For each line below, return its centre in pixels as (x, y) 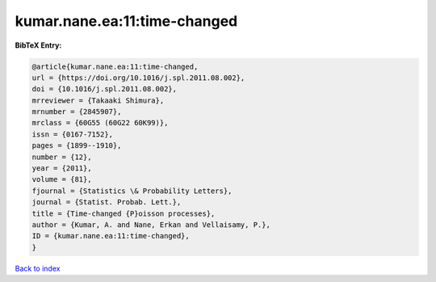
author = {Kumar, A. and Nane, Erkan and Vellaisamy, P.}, (151, 225)
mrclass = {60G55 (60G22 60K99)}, (100, 123)
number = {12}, (62, 157)
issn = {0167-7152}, (72, 134)
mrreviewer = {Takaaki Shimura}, (98, 100)
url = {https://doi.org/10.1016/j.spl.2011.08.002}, (138, 78)
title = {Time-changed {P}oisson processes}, (124, 213)
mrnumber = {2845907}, (77, 112)
